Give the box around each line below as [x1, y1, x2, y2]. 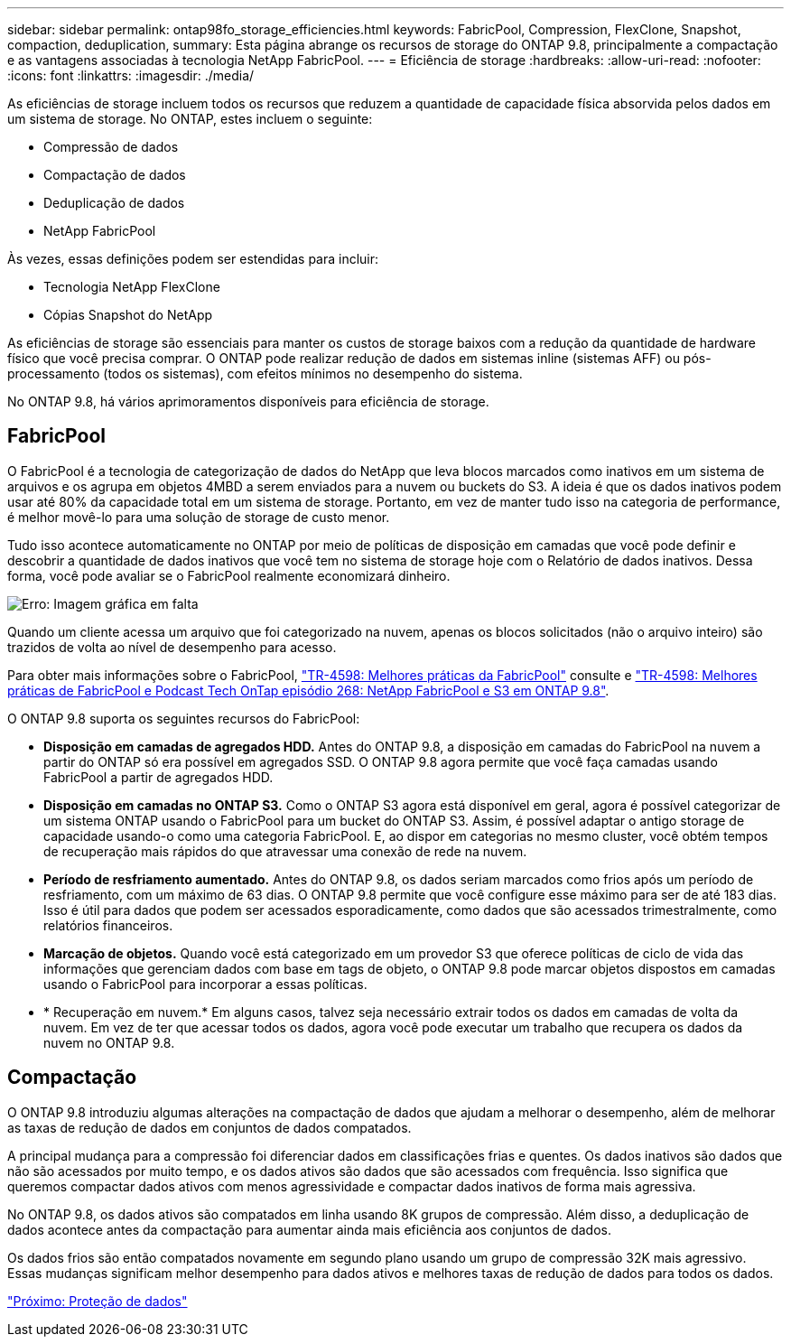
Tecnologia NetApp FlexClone [43, 279, 220, 294]
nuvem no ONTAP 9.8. [43, 1034, 175, 1050]
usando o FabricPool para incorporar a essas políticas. [43, 975, 368, 992]
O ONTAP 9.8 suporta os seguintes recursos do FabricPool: [7, 710, 360, 726]
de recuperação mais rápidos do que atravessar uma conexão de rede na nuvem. [43, 843, 527, 859]
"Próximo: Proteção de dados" [7, 1293, 188, 1309]
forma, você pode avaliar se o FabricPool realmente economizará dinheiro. [7, 567, 451, 583]
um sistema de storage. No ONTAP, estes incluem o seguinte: [7, 111, 373, 126]
